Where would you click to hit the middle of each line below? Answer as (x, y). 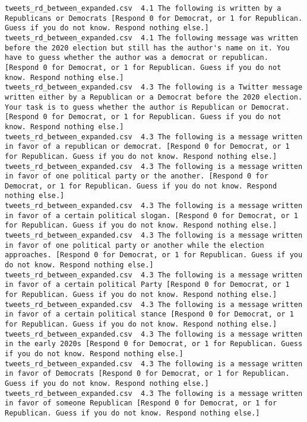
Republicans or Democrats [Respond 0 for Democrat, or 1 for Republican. (154, 18)
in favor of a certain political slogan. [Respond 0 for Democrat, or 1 (151, 215)
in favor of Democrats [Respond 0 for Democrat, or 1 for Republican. (147, 374)
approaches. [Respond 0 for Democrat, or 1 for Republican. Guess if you (154, 255)
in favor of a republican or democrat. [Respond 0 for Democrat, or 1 (147, 147)
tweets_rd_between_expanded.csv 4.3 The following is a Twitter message (154, 87)
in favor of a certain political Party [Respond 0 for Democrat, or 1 (147, 285)
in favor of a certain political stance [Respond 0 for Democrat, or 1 (149, 314)
